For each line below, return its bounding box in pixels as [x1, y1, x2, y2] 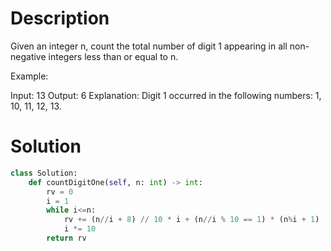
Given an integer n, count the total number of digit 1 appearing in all [10, 40, 288, 52]
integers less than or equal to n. [48, 50, 179, 62]
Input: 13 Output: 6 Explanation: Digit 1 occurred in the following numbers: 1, [10, 89, 322, 101]
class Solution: [10, 168, 78, 178]
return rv [46, 233, 87, 243]
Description [10, 7, 110, 30]
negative [10, 50, 47, 62]
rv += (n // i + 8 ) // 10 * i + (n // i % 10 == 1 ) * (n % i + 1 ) [63, 215, 320, 225]
